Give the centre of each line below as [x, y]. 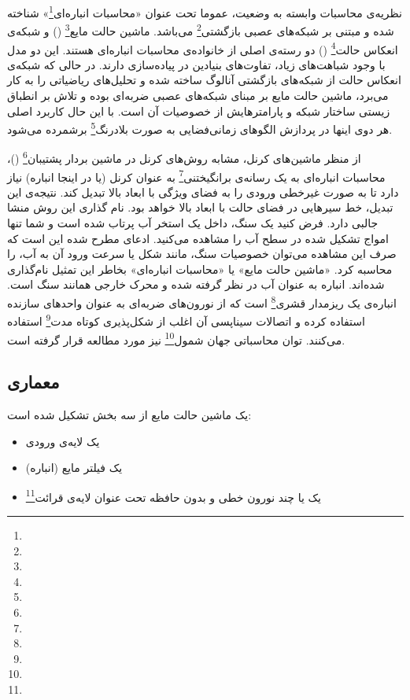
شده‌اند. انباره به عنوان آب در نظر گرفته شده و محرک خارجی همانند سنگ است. [196, 284]
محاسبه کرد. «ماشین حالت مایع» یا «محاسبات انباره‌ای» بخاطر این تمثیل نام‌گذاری [200, 269]
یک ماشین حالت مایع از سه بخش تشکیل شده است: [129, 414]
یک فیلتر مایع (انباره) [74, 468]
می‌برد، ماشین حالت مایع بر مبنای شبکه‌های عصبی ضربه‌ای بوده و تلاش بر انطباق [198, 95]
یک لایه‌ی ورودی [63, 441]
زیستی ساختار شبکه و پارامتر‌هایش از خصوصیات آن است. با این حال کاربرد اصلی [199, 111]
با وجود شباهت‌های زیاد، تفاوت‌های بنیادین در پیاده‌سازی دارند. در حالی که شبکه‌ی [196, 64]
